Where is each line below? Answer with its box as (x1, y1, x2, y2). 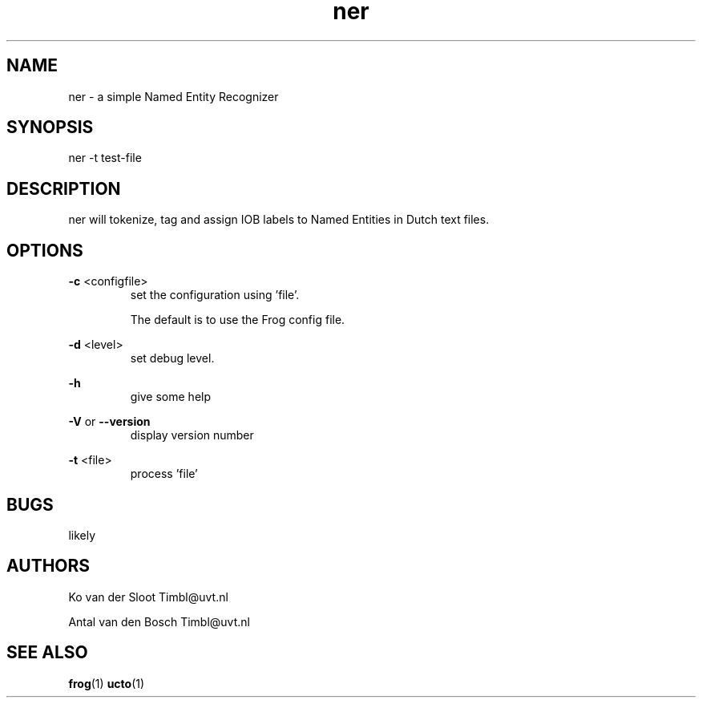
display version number (130, 428, 254, 443)
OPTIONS (6, 240, 83, 261)
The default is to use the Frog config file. (130, 313, 345, 327)
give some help (130, 390, 212, 404)
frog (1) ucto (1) (68, 676, 145, 690)
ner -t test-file (68, 151, 142, 165)
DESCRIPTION (6, 178, 121, 199)
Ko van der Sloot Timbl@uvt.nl (68, 589, 228, 604)
